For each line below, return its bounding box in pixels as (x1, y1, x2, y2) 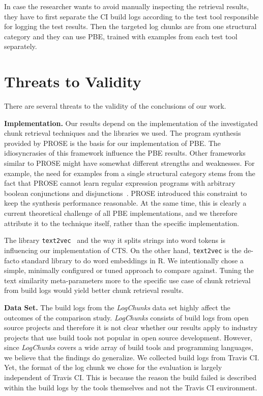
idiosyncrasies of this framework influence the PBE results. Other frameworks (4, 147, 246, 158)
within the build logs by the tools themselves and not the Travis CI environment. (4, 382, 257, 392)
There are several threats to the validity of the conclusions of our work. (4, 101, 226, 111)
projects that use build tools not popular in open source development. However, (4, 332, 252, 342)
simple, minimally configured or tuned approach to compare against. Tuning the (4, 265, 254, 276)
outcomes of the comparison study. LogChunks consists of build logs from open (4, 312, 249, 323)
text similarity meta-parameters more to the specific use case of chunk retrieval (4, 275, 251, 285)
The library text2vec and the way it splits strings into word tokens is (4, 235, 226, 245)
